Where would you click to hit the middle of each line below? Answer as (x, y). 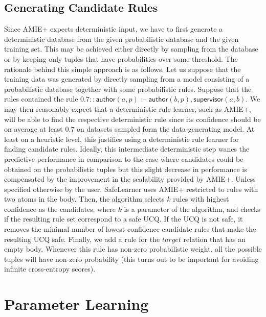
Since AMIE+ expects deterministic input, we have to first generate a (114, 29)
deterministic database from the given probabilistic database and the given (121, 39)
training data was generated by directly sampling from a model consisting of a (127, 79)
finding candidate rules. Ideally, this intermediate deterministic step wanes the (127, 149)
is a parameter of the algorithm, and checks (192, 209)
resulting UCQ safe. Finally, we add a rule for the (82, 239)
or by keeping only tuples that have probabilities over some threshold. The (121, 58)
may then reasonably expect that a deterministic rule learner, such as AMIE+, (128, 108)
